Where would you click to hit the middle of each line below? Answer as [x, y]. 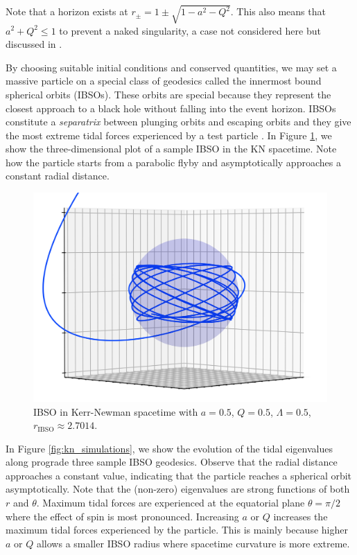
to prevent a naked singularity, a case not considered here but [190, 30]
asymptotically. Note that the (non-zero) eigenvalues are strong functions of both [178, 489]
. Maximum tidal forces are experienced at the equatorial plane [171, 503]
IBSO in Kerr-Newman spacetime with [116, 411]
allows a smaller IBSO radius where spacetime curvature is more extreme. [193, 543]
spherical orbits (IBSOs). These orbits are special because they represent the [168, 94]
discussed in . [34, 44]
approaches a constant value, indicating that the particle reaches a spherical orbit [179, 475]
